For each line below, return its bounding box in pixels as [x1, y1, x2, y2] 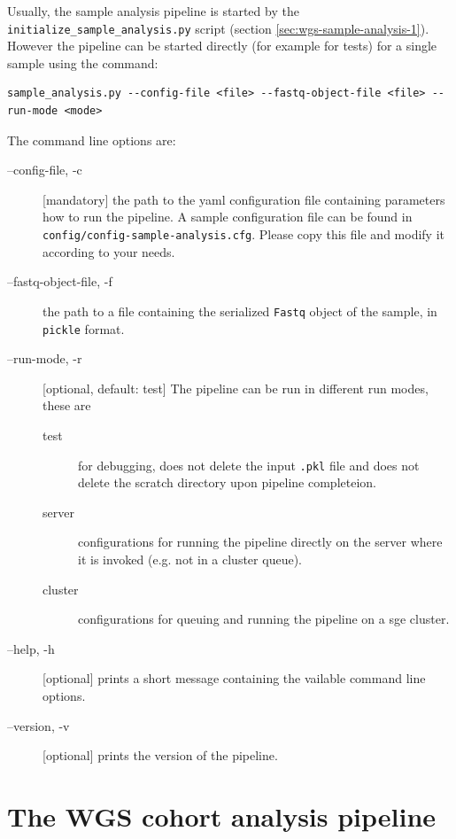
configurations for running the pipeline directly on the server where [78, 532, 443, 551]
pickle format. [43, 319, 125, 338]
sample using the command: [7, 53, 158, 72]
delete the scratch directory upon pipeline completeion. [78, 473, 376, 492]
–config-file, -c [7, 160, 82, 179]
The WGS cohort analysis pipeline [7, 797, 437, 834]
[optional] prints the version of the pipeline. [43, 746, 278, 765]
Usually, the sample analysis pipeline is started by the [7, 2, 299, 19]
